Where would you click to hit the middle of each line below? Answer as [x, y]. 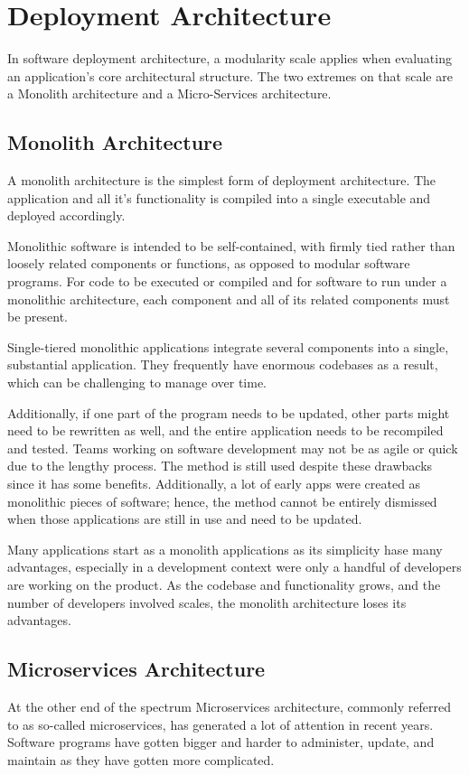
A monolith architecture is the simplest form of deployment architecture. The [222, 180]
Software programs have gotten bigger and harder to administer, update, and [221, 742]
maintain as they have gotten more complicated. [141, 759]
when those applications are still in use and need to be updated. [185, 519]
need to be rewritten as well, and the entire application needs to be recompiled [225, 430]
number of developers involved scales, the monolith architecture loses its [207, 602]
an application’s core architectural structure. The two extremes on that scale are [230, 75]
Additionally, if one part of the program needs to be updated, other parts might [229, 412]
